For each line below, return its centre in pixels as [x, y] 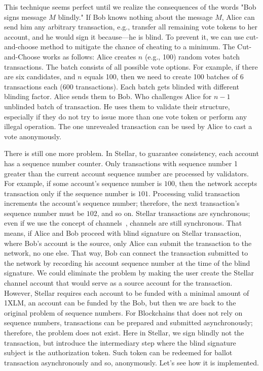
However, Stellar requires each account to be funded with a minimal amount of [127, 292]
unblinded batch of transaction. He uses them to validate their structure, [117, 106]
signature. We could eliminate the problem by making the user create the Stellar [129, 273]
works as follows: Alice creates [89, 56]
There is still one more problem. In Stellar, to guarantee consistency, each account [131, 153]
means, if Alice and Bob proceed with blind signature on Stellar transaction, [123, 233]
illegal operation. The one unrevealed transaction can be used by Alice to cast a [128, 126]
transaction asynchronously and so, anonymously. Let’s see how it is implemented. [131, 362]
